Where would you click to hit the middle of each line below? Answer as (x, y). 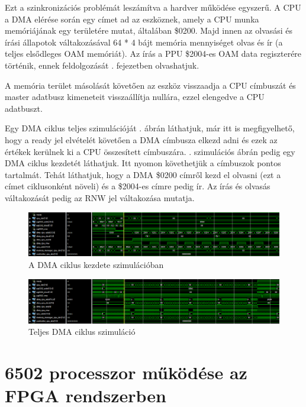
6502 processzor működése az (126, 372)
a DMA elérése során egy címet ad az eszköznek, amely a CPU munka (132, 19)
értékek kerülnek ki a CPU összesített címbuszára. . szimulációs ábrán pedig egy (150, 151)
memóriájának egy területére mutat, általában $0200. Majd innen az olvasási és (149, 30)
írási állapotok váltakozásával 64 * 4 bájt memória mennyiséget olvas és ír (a (144, 42)
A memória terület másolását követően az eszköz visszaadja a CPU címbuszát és (150, 85)
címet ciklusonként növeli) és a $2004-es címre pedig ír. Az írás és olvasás (138, 186)
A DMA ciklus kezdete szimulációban (96, 265)
